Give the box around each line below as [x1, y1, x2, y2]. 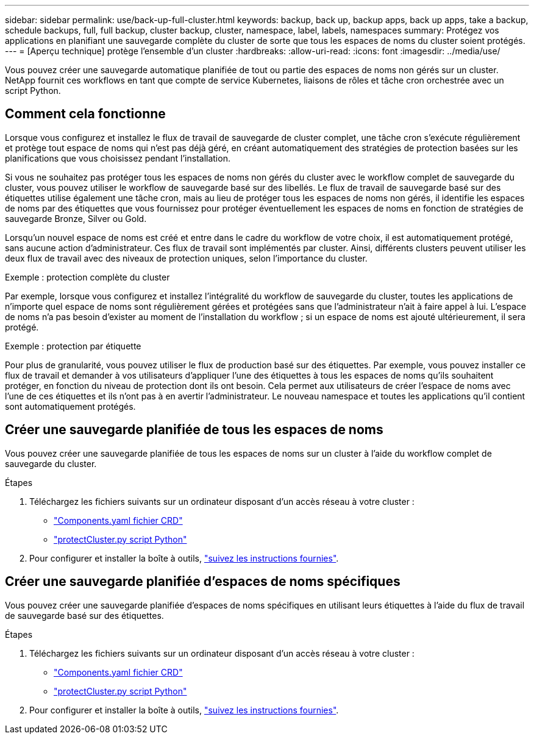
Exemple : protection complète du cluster [5, 271, 170, 282]
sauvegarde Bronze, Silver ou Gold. [5, 213, 147, 224]
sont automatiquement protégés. [5, 401, 136, 412]
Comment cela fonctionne [5, 106, 166, 122]
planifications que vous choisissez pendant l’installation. [5, 152, 230, 163]
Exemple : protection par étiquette [5, 340, 141, 351]
